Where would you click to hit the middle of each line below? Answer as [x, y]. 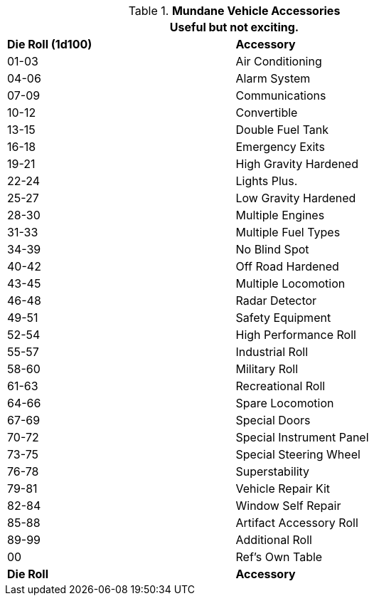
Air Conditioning [279, 61]
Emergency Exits [280, 147]
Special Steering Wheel [298, 454]
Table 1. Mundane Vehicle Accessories [234, 11]
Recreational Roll [280, 386]
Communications [281, 95]
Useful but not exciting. [234, 27]
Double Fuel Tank [282, 130]
